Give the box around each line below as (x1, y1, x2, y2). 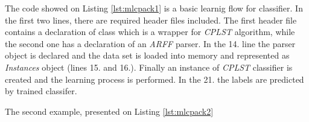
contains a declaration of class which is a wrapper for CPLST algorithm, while (5, 25, 295, 38)
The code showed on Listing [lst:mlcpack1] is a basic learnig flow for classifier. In (5, 2, 303, 14)
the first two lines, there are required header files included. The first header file (5, 13, 297, 26)
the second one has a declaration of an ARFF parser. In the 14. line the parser (5, 37, 296, 50)
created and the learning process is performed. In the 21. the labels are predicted (5, 72, 304, 85)
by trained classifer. (5, 85, 77, 97)
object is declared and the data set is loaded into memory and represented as (5, 49, 290, 62)
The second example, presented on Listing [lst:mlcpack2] (5, 104, 214, 117)
